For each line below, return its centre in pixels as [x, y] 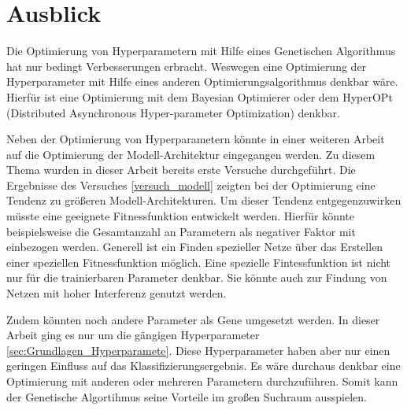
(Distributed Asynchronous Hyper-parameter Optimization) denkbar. [173, 112]
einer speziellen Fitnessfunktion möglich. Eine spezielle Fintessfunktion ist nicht [199, 262]
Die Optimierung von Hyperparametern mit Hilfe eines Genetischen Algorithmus [201, 51]
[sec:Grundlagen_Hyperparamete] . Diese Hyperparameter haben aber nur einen [198, 350]
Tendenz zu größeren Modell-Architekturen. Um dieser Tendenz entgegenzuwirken [204, 200]
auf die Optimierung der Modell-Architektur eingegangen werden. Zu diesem [191, 154]
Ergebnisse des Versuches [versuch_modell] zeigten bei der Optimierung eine [191, 185]
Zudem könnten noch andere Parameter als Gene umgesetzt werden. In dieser [193, 319]
